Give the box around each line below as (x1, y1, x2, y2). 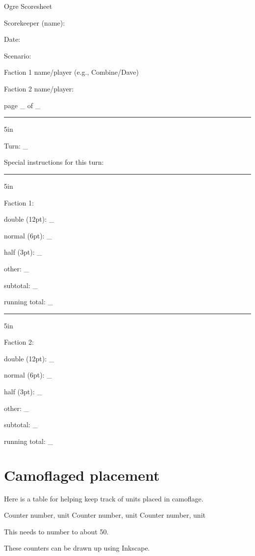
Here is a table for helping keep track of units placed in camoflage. (4, 493, 204, 503)
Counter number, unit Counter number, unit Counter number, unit (4, 510, 205, 520)
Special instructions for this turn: (4, 157, 104, 167)
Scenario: (4, 50, 31, 60)
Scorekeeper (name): (4, 17, 65, 28)
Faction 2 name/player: (4, 83, 74, 93)
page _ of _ (4, 100, 41, 110)
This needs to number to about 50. (4, 526, 109, 536)
